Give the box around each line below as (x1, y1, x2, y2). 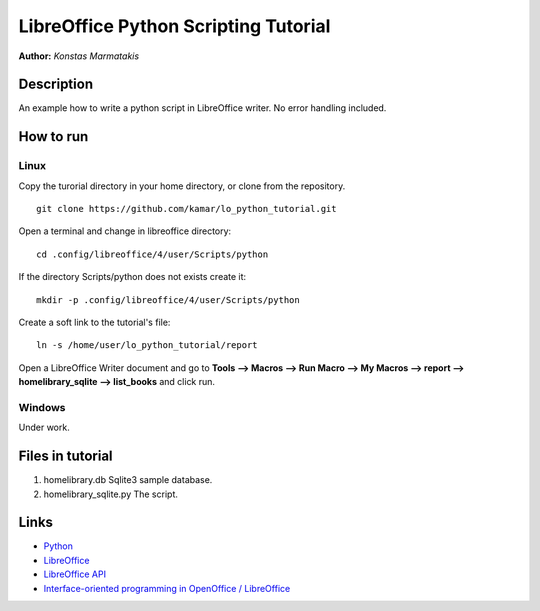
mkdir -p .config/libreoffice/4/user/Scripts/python (36, 294, 300, 305)
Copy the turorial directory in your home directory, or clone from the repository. (18, 180, 346, 192)
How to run (18, 128, 89, 145)
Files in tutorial (18, 448, 114, 465)
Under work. (18, 421, 70, 434)
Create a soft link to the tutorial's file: (18, 316, 171, 328)
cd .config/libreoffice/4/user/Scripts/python (36, 248, 269, 260)
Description (18, 76, 94, 93)
